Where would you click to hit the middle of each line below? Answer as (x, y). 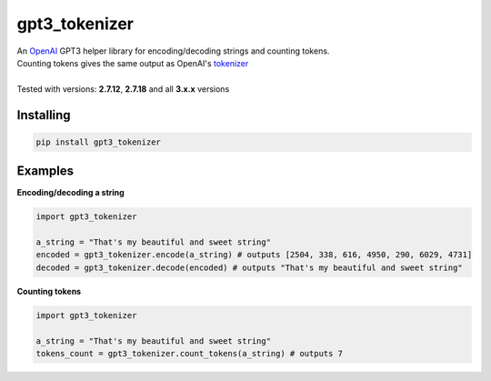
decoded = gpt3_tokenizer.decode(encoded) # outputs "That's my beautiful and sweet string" (249, 267)
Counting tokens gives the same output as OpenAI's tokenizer (133, 63)
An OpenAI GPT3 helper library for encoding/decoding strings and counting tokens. (173, 51)
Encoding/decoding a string (70, 193)
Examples (45, 171)
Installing (44, 115)
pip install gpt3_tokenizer (98, 142)
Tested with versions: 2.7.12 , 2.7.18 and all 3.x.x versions (123, 89)
